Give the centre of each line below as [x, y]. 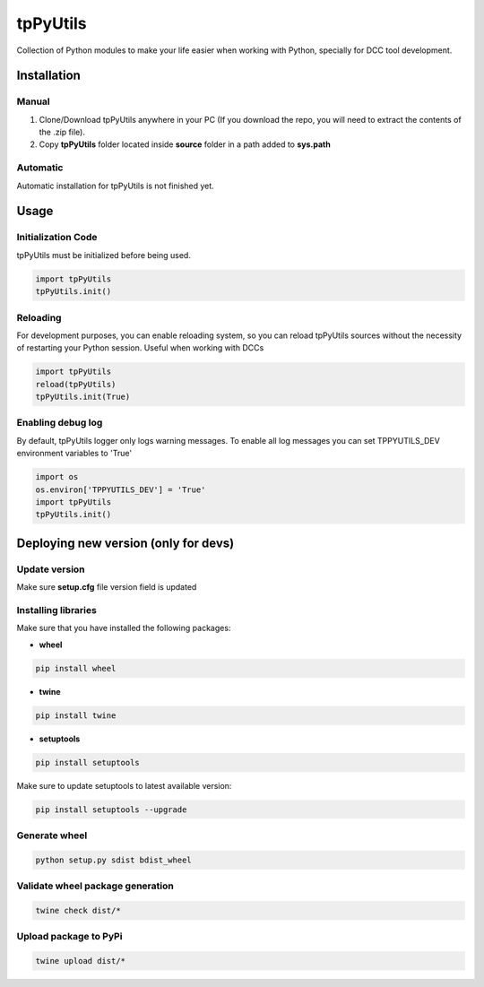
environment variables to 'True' [74, 454]
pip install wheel [76, 668]
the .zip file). [62, 132]
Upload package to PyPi [69, 937]
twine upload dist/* [80, 961]
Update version [51, 569]
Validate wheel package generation [95, 886]
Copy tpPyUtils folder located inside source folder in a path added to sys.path [185, 144]
